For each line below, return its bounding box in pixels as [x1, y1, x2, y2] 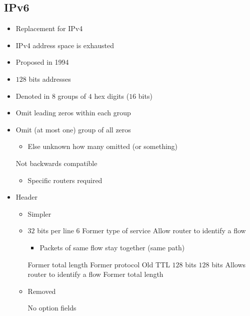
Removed [27, 285, 56, 296]
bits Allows [211, 259, 246, 269]
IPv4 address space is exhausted [15, 40, 114, 50]
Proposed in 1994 [15, 57, 69, 67]
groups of [57, 90, 86, 101]
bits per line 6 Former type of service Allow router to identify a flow [37, 225, 246, 236]
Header [15, 192, 38, 202]
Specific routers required [27, 175, 102, 185]
